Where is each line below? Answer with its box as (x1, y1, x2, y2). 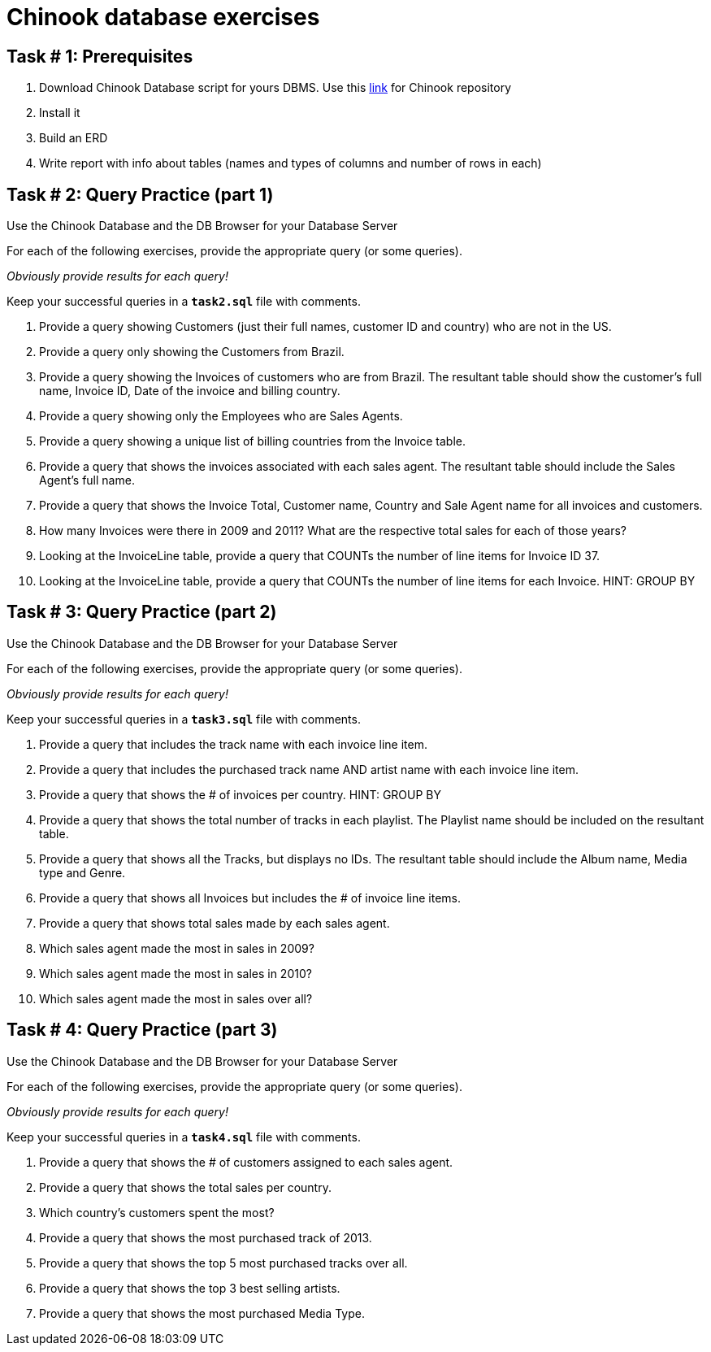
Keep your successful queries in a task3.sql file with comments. (7, 711, 361, 726)
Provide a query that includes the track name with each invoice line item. (39, 737, 427, 751)
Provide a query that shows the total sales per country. (39, 1180, 332, 1194)
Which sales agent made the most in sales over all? (39, 991, 313, 1006)
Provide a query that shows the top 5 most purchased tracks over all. (39, 1255, 408, 1270)
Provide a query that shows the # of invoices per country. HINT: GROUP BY (39, 787, 442, 802)
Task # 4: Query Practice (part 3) (7, 1019, 278, 1041)
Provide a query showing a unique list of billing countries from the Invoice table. (39, 434, 466, 449)
